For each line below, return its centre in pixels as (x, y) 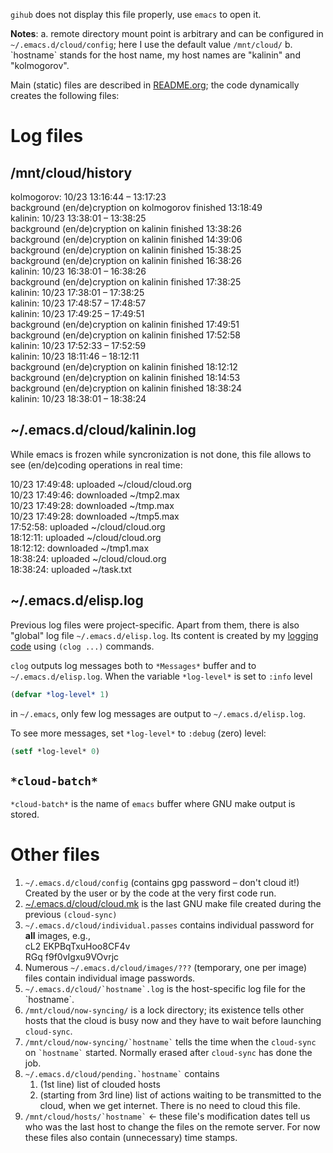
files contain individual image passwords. (110, 978)
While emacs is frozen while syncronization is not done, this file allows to (161, 454)
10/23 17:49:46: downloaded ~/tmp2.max (95, 495)
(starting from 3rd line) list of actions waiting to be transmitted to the (180, 1095)
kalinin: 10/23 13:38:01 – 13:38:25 (78, 218)
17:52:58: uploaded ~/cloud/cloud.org (88, 526)
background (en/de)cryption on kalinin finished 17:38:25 (126, 282)
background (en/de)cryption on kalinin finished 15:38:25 (126, 250)
